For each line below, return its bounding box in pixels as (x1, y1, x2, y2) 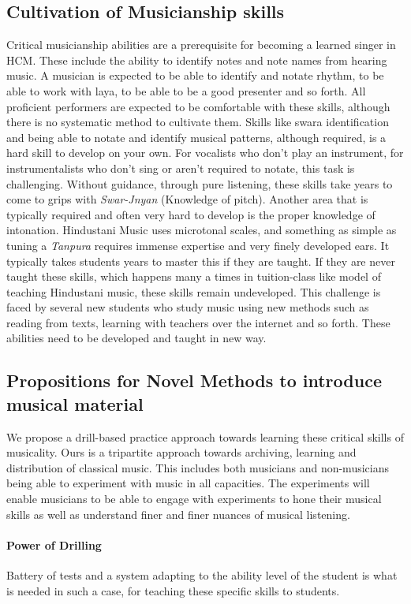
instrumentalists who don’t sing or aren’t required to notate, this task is (6, 159, 355, 176)
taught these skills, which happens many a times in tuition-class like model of (6, 268, 381, 285)
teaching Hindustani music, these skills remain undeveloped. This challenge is (6, 283, 381, 300)
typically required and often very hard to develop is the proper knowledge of (6, 206, 376, 222)
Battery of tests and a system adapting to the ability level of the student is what (6, 567, 398, 583)
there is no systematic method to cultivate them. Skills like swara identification (6, 114, 389, 130)
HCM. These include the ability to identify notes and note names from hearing (6, 51, 387, 68)
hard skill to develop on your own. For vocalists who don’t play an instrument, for (6, 144, 404, 161)
